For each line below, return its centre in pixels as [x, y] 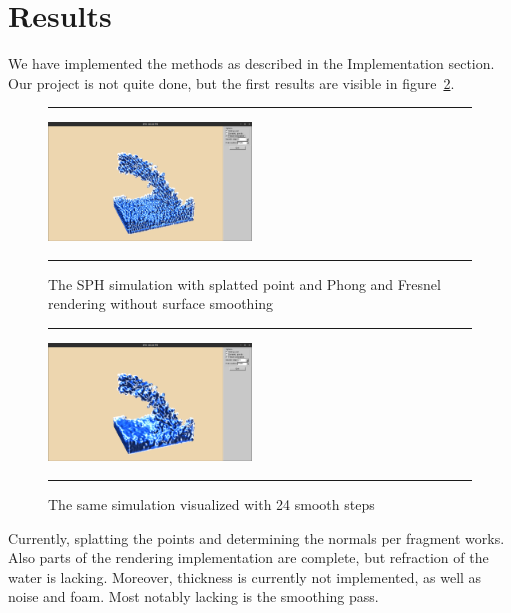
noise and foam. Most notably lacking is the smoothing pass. [193, 596]
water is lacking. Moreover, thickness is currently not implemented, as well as [245, 576]
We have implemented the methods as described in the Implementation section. [251, 63]
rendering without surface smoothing [161, 303]
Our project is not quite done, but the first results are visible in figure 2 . [231, 82]
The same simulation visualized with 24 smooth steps [211, 503]
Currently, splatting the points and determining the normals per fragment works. [256, 537]
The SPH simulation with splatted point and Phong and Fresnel [244, 283]
